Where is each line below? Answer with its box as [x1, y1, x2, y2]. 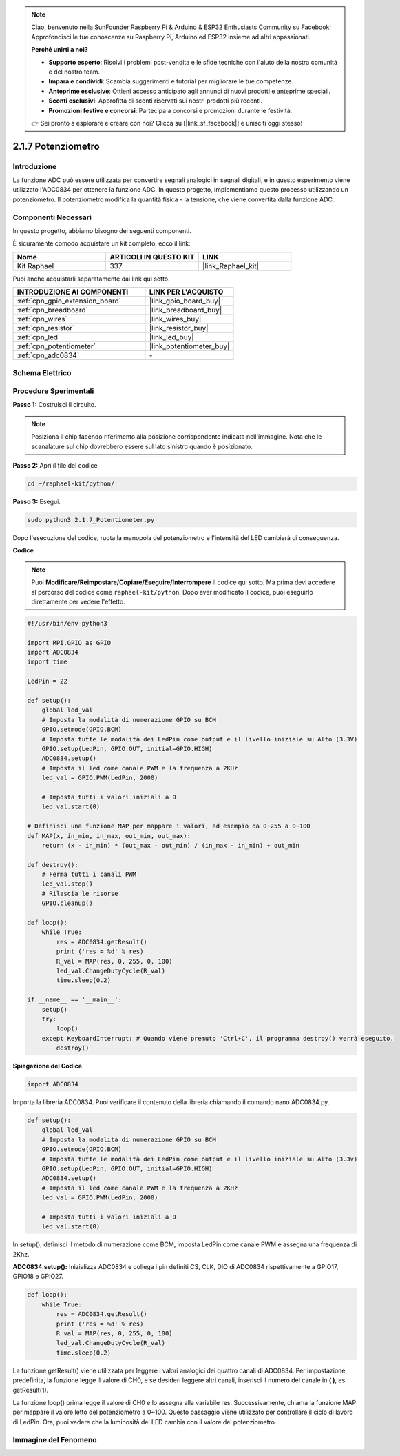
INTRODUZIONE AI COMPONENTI [17, 287, 129, 297]
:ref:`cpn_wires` [17, 315, 68, 324]
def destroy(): [27, 861, 78, 868]
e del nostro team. [48, 68, 101, 76]
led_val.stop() [41, 880, 93, 888]
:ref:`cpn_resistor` [17, 323, 75, 333]
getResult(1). [12, 1386, 49, 1394]
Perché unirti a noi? [31, 46, 89, 54]
